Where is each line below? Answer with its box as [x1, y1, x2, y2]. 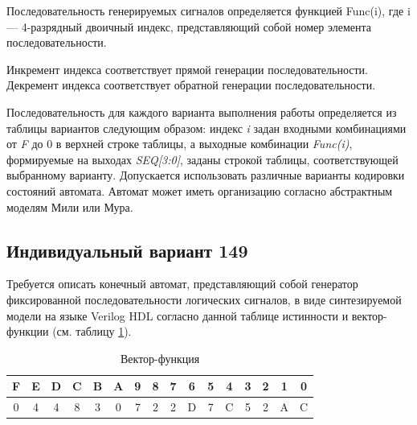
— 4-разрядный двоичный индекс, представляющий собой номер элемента [6, 18, 372, 35]
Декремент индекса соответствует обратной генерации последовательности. [6, 76, 376, 93]
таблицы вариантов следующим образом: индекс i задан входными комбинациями [6, 119, 407, 136]
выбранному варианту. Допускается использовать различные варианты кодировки [6, 167, 405, 184]
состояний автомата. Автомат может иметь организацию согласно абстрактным [6, 182, 393, 199]
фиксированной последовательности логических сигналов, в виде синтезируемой [6, 291, 402, 307]
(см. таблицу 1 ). [52, 323, 132, 340]
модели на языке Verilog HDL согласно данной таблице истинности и [6, 307, 349, 324]
